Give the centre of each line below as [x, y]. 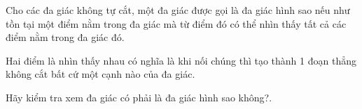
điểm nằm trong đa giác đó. [65, 37]
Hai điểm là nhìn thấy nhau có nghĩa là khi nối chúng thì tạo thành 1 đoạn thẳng [181, 60]
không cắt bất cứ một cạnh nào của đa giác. [100, 74]
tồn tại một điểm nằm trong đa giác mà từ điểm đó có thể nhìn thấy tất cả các [176, 23]
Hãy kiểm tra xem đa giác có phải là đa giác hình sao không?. [139, 97]
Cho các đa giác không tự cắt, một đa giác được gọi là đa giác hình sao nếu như [178, 10]
